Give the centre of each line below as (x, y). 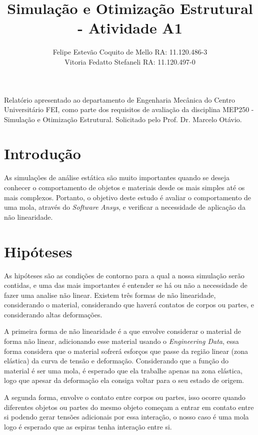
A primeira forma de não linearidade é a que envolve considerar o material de (122, 331)
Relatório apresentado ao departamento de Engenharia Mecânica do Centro (119, 99)
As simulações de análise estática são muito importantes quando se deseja (117, 177)
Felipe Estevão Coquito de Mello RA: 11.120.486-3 (130, 52)
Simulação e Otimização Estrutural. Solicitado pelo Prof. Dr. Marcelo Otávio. (123, 119)
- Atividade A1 (130, 28)
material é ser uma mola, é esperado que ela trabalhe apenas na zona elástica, (123, 370)
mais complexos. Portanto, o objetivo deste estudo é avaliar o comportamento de (128, 197)
